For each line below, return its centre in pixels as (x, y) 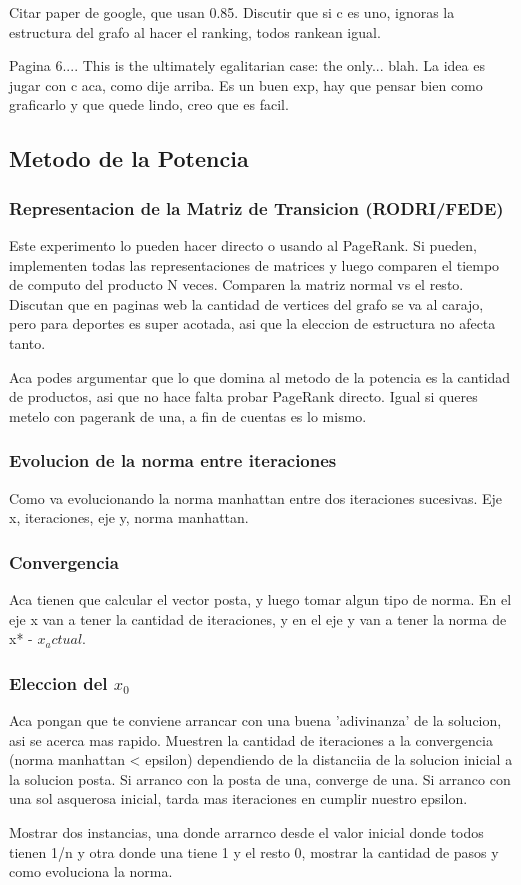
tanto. (27, 342)
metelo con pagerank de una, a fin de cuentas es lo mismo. (188, 415)
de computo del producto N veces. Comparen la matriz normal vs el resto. (236, 284)
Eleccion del (58, 682)
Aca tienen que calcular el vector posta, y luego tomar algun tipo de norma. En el (260, 598)
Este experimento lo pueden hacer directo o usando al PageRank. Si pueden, (243, 244)
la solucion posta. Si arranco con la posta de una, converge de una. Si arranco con (260, 778)
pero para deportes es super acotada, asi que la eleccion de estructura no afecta (252, 323)
